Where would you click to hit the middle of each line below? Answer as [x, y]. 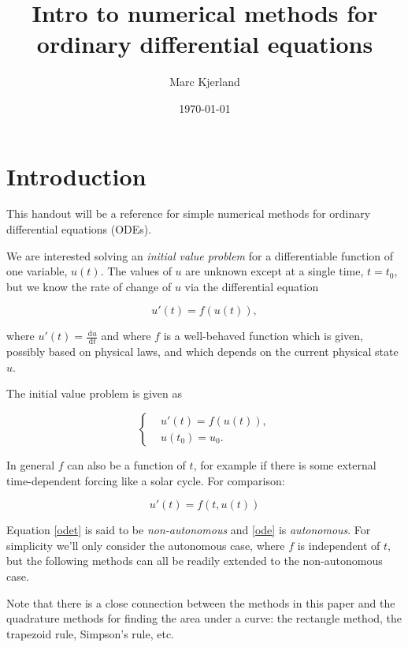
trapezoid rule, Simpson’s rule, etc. [91, 633]
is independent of [339, 545]
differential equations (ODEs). [79, 229]
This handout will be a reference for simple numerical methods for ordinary [189, 213]
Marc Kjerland [205, 82]
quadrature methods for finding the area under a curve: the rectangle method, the [204, 618]
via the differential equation [252, 286]
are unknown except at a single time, [274, 271]
